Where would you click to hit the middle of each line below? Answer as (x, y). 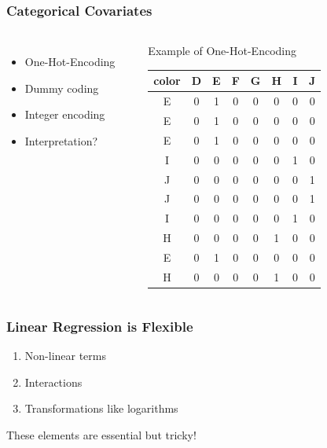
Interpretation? (61, 141)
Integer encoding (65, 114)
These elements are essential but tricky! (101, 434)
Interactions (53, 382)
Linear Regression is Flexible (100, 326)
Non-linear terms (66, 356)
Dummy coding (62, 88)
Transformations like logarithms (101, 408)
